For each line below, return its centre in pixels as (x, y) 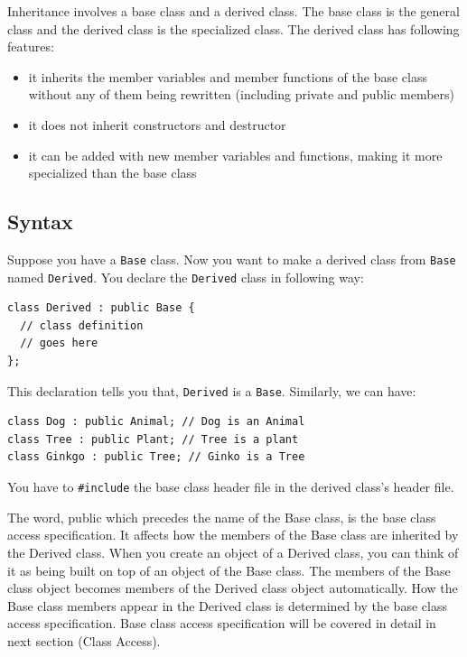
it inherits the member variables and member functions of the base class (228, 76)
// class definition (82, 325)
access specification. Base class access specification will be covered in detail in (222, 623)
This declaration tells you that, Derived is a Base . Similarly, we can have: (212, 390)
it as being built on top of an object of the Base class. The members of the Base (229, 570)
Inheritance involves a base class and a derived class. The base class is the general (233, 11)
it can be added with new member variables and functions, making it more (235, 155)
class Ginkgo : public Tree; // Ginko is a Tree (156, 457)
